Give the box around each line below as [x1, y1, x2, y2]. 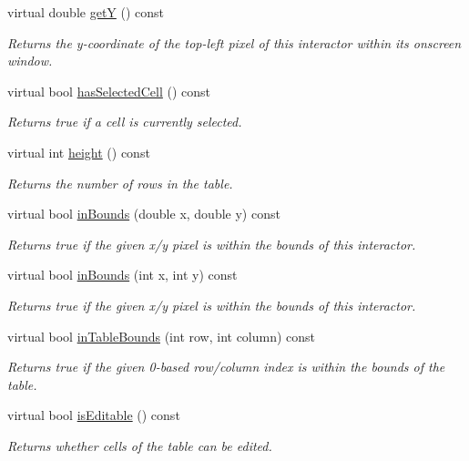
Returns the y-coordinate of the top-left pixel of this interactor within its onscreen [7, 33, 462, 52]
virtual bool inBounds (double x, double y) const [7, 204, 280, 223]
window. [7, 51, 53, 70]
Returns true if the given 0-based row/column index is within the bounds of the [7, 357, 445, 376]
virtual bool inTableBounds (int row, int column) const [7, 326, 316, 345]
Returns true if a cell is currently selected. [7, 112, 242, 131]
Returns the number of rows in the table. [7, 173, 233, 192]
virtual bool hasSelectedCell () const [7, 81, 211, 100]
